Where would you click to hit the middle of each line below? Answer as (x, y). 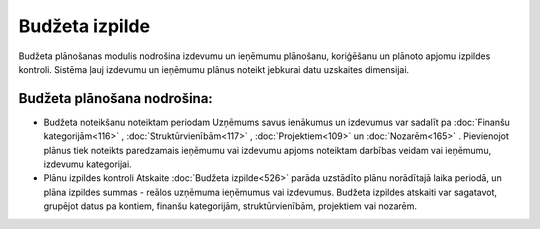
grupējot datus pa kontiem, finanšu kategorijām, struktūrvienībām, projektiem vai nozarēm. (230, 206)
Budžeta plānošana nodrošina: (116, 98)
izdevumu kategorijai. (87, 164)
